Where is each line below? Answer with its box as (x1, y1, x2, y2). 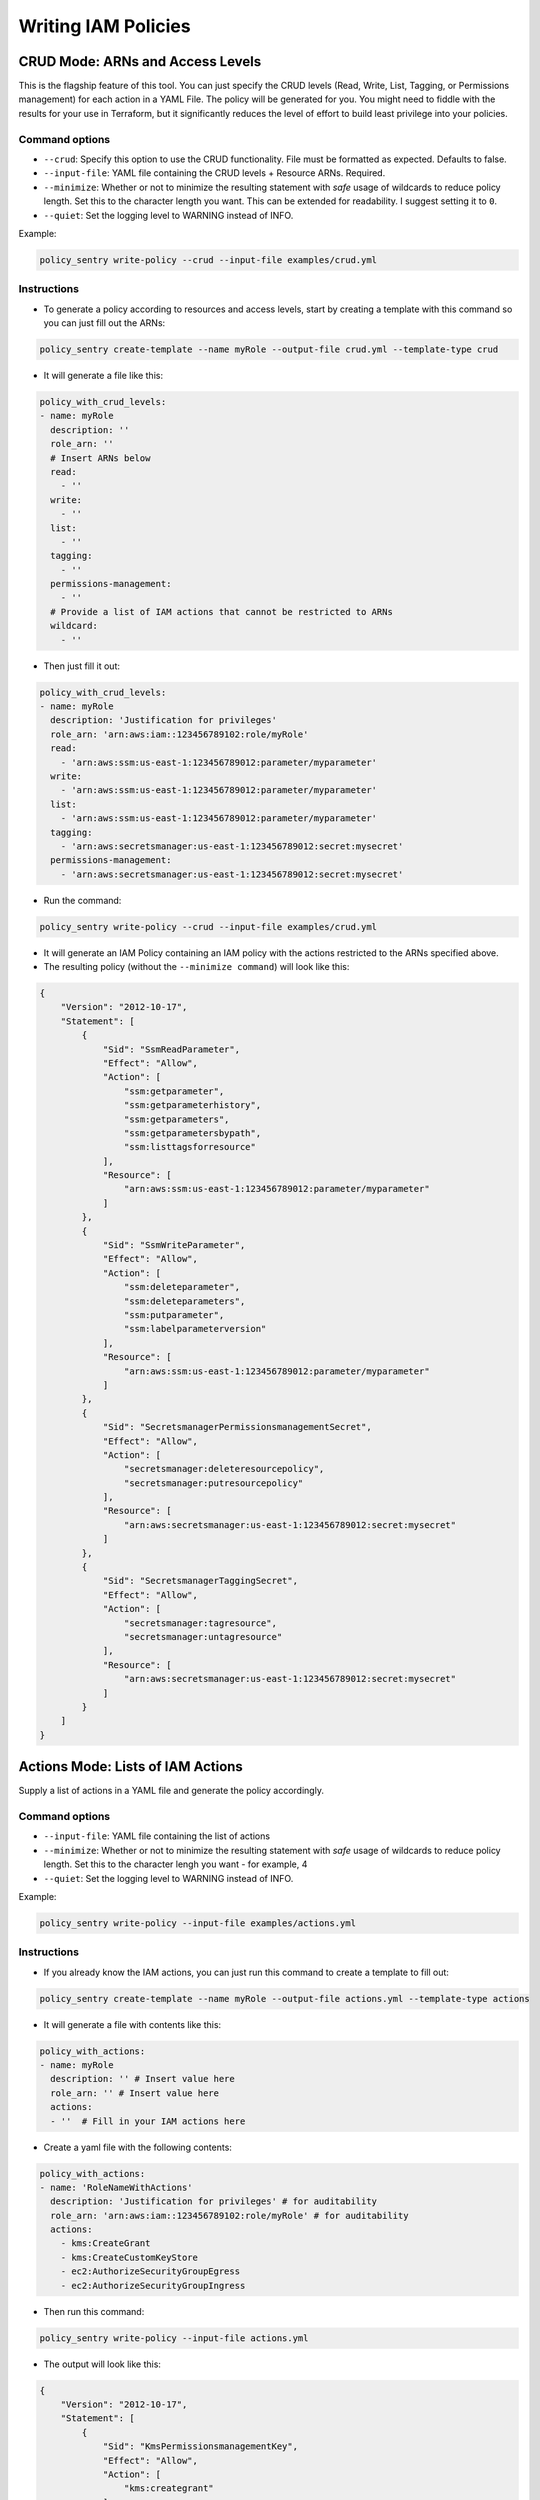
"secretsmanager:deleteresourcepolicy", (123, 1463, 325, 1475)
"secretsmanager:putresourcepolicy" (123, 1477, 304, 1489)
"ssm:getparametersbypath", (123, 1127, 262, 1139)
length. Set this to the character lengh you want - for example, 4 (43, 1858, 308, 1870)
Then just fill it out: (43, 660, 120, 672)
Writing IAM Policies (18, 15, 191, 37)
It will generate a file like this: (43, 370, 164, 382)
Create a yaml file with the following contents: (43, 2141, 232, 2153)
